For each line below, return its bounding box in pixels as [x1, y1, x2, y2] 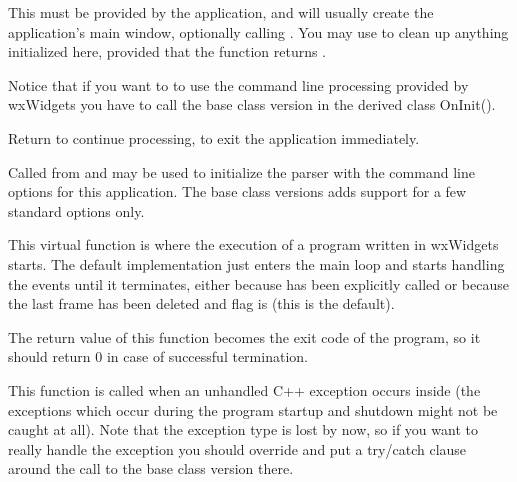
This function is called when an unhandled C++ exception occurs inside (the [8, 379, 481, 400]
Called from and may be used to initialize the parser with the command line [8, 161, 475, 182]
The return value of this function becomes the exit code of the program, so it [8, 326, 481, 347]
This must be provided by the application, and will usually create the [8, 2, 434, 22]
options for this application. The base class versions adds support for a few [8, 181, 467, 202]
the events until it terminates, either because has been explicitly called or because [8, 273, 509, 294]
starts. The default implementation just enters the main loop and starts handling [8, 253, 505, 274]
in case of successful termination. [106, 346, 308, 367]
